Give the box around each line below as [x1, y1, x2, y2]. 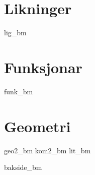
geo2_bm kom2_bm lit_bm [4, 145, 91, 155]
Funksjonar [4, 56, 82, 77]
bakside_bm [4, 162, 42, 172]
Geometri [4, 115, 71, 136]
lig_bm [4, 27, 27, 38]
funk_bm [4, 86, 33, 96]
